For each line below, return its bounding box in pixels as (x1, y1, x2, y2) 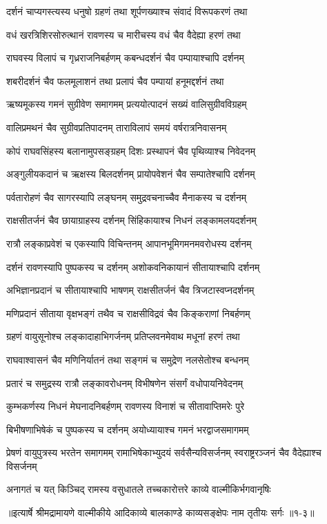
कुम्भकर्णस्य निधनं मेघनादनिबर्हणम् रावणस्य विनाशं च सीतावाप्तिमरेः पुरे (6, 399, 245, 413)
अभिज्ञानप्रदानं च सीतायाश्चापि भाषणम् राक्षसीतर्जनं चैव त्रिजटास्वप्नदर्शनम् (6, 283, 255, 297)
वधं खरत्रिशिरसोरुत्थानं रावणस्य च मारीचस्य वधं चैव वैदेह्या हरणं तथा (6, 27, 241, 41)
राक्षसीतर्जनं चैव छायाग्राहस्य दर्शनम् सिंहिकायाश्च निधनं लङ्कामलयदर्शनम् (6, 213, 257, 227)
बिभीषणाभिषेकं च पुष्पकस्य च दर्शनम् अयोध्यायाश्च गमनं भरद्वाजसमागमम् (6, 422, 249, 436)
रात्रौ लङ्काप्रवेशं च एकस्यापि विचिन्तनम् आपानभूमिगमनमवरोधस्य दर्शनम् (6, 236, 252, 250)
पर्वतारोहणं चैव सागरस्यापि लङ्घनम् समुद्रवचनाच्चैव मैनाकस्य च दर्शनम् (6, 189, 246, 204)
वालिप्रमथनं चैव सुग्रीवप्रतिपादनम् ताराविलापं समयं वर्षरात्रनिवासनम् (6, 120, 227, 134)
